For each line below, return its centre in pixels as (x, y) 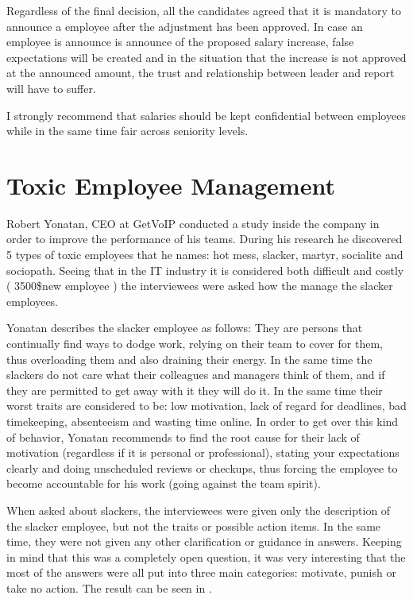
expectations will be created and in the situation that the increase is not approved (206, 57)
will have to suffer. (51, 88)
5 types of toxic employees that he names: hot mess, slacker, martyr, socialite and (205, 255)
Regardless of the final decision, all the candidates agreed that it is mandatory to (204, 10)
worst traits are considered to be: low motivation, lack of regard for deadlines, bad (206, 406)
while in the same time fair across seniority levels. (127, 131)
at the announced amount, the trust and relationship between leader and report (201, 73)
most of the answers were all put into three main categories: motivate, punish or (201, 572)
